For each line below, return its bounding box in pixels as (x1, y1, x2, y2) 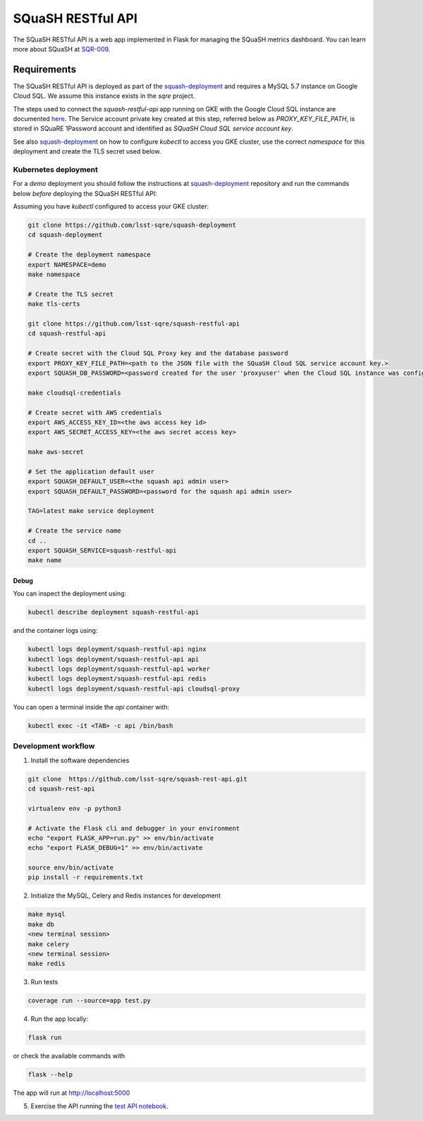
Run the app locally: (30, 1015, 88, 1023)
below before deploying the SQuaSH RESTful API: (13, 189, 158, 197)
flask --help (27, 1071, 73, 1079)
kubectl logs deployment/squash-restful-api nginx (27, 645, 207, 653)
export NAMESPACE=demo (27, 261, 106, 268)
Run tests (30, 978, 59, 986)
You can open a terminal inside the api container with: (13, 702, 170, 711)
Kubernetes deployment (13, 164, 99, 174)
